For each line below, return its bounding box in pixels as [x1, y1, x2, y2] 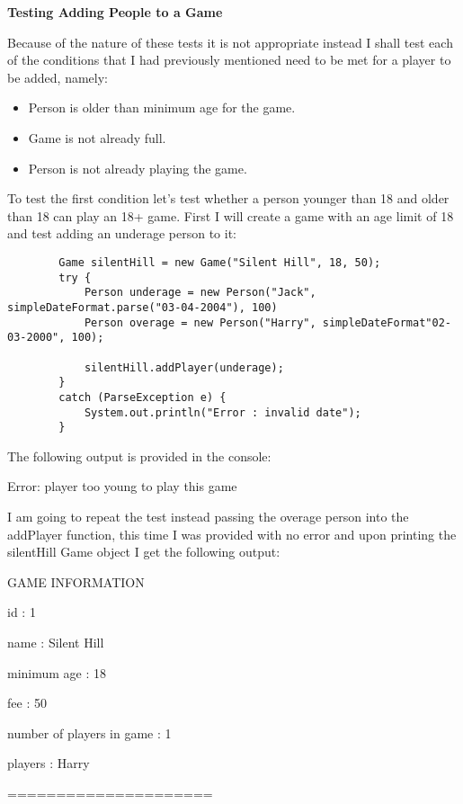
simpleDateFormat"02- [322, 316, 451, 329]
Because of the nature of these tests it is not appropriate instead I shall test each [7, 32, 453, 51]
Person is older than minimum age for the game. [28, 98, 296, 117]
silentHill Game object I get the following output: [7, 542, 280, 561]
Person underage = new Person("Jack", [84, 286, 316, 299]
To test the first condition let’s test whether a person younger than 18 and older [7, 189, 450, 208]
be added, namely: [7, 67, 109, 86]
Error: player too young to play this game [7, 477, 237, 496]
